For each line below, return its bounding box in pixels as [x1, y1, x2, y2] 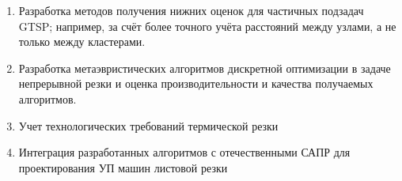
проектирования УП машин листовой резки [18, 159, 228, 175]
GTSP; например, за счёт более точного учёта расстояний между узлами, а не [18, 17, 396, 34]
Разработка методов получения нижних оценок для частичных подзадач [18, 2, 364, 18]
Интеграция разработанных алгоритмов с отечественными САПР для [18, 144, 351, 160]
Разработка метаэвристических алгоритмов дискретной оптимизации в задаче [18, 59, 391, 76]
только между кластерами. [18, 33, 146, 50]
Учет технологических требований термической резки [18, 117, 279, 134]
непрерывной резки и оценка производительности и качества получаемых [18, 75, 374, 92]
